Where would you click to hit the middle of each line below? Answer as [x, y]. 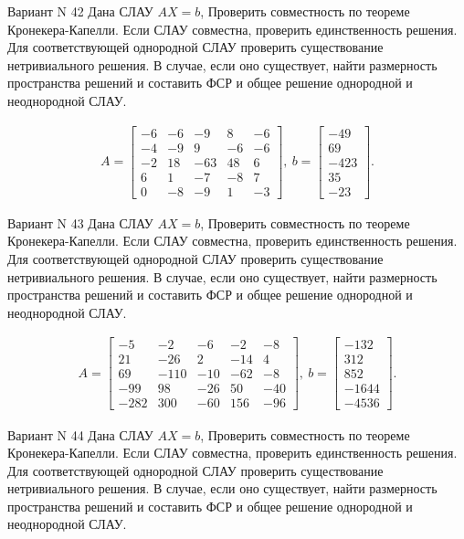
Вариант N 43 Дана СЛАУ [80, 222]
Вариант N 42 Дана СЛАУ [80, 11]
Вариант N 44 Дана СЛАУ [80, 434]
